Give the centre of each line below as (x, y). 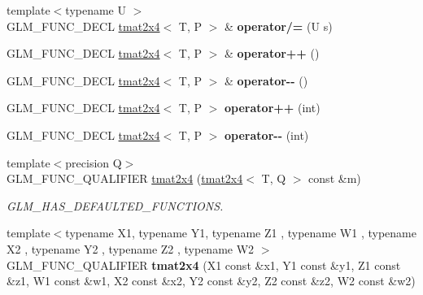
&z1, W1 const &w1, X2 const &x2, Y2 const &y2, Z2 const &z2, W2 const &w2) (211, 281)
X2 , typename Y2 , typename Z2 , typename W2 (131, 248)
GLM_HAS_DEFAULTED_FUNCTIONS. (115, 205)
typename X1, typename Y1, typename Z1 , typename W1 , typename (241, 233)
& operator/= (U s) (279, 26)
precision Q (94, 162)
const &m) (335, 178)
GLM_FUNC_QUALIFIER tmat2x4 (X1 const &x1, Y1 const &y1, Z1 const (204, 265)
